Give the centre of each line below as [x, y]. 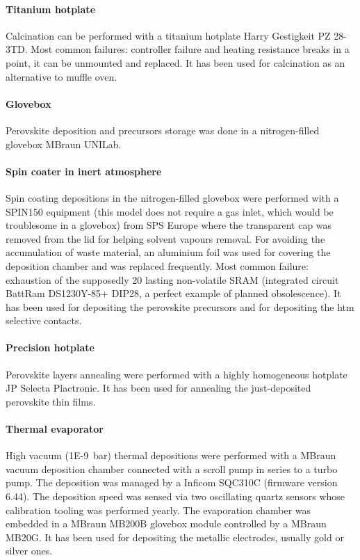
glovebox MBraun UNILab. [64, 144]
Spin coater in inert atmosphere [84, 171]
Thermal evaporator [55, 429]
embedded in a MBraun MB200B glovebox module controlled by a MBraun [166, 523]
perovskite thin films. [51, 401]
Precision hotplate [50, 347]
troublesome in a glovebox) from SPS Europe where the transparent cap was [169, 225]
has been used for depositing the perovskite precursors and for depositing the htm [180, 306]
